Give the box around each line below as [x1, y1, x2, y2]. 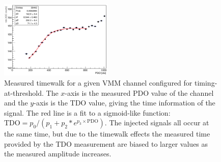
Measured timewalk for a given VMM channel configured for [4, 77, 192, 88]
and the [4, 97, 28, 108]
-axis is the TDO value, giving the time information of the [34, 97, 215, 108]
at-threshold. [4, 87, 44, 98]
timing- [194, 77, 217, 88]
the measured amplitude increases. [4, 148, 112, 159]
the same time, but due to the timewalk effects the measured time [4, 128, 210, 139]
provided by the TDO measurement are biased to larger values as [4, 138, 208, 149]
